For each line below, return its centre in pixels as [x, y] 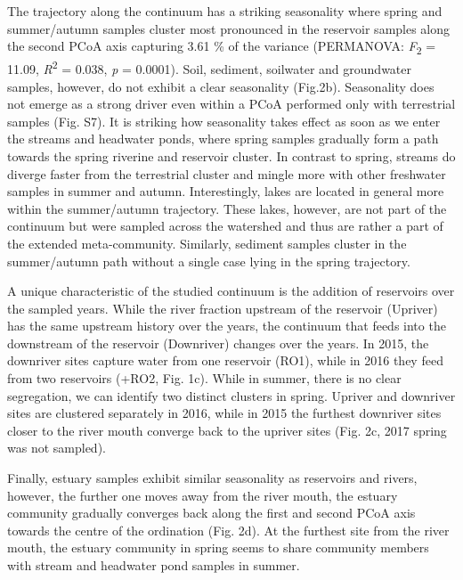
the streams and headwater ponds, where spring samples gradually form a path [223, 139]
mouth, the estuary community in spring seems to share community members [218, 547]
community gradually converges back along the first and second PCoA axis [211, 513]
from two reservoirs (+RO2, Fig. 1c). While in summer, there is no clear [204, 378]
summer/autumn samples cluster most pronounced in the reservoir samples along [229, 28]
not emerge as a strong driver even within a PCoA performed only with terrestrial [231, 104]
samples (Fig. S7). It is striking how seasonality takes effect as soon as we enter [224, 121]
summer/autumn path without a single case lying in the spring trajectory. [209, 261]
